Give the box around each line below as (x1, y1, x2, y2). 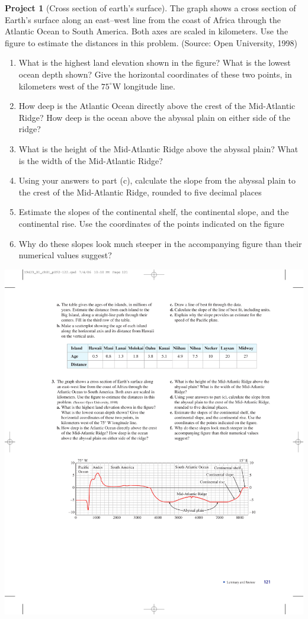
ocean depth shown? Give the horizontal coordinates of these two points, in (18, 68, 292, 80)
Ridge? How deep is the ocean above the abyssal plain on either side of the (18, 111, 291, 123)
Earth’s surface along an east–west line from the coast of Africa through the (5, 13, 281, 25)
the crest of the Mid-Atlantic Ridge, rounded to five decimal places (18, 185, 262, 198)
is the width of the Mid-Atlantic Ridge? (18, 154, 163, 166)
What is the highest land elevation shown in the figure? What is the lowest (18, 56, 291, 69)
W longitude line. (112, 79, 175, 92)
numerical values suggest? (18, 249, 112, 261)
